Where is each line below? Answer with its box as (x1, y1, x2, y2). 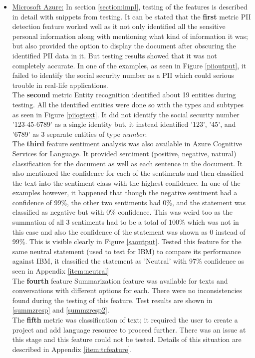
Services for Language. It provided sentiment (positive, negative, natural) (12, 148, 237, 158)
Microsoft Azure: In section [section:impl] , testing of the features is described (12, 1, 248, 11)
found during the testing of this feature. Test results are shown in (12, 295, 213, 305)
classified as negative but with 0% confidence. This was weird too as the (12, 207, 233, 217)
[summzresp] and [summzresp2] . (12, 305, 109, 315)
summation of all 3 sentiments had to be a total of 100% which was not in (12, 217, 239, 227)
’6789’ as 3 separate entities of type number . (12, 128, 147, 139)
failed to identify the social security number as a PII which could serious (12, 70, 234, 80)
